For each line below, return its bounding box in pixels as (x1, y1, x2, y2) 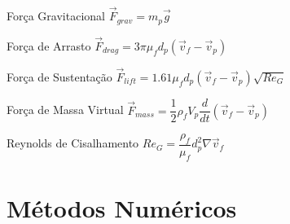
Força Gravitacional (7, 7, 105, 24)
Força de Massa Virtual (7, 101, 124, 118)
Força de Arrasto (7, 37, 91, 54)
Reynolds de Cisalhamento (7, 134, 139, 152)
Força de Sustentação (7, 68, 112, 86)
